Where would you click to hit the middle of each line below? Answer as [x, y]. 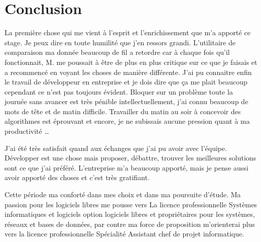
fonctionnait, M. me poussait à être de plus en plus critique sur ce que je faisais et [131, 62]
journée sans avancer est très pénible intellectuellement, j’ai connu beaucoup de [126, 101]
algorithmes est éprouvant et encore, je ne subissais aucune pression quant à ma [127, 121]
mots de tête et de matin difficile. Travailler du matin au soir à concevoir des [123, 111]
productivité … [27, 131]
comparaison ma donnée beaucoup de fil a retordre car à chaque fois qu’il [117, 52]
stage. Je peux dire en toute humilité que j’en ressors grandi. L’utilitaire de [120, 42]
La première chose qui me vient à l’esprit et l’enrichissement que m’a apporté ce [127, 32]
